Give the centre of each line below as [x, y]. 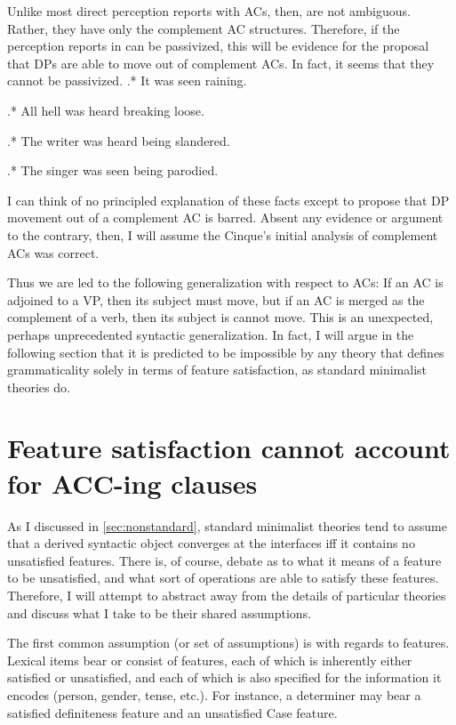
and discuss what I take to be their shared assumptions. [160, 612]
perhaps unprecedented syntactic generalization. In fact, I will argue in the [211, 334]
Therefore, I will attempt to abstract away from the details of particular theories [227, 595]
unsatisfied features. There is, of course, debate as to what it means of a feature [224, 560]
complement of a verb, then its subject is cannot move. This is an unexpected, [220, 317]
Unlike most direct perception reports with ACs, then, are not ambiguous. [209, 11]
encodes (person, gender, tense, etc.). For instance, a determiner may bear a [214, 694]
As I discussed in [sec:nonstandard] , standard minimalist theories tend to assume [227, 525]
